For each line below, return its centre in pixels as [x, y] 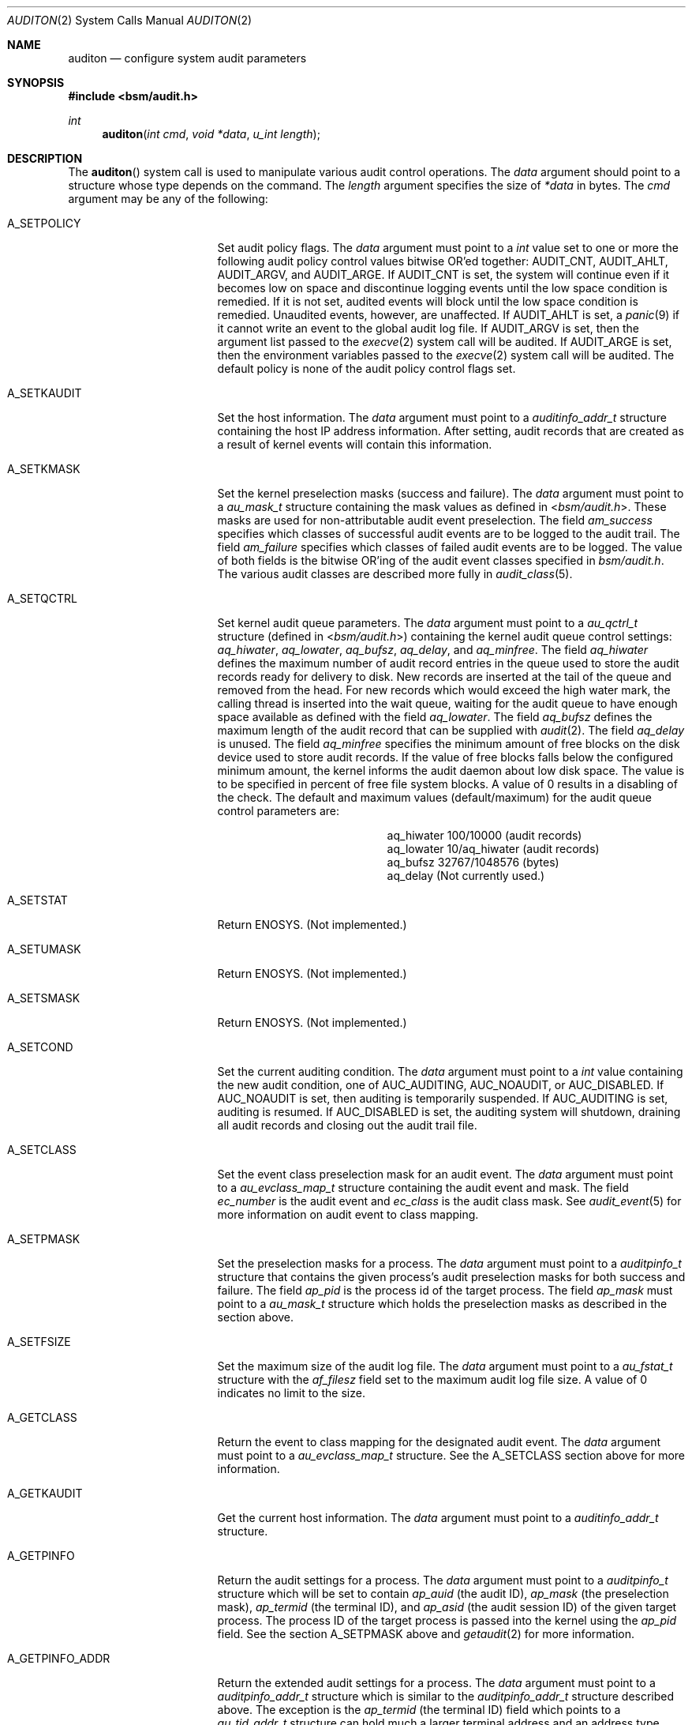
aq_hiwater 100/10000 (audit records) [484, 835]
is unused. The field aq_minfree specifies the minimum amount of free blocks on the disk [449, 744]
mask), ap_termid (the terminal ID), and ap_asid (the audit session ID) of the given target [447, 1607]
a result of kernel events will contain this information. [355, 444]
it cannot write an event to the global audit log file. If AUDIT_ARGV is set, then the [428, 328]
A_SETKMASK [44, 469]
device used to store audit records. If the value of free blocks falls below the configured [445, 757]
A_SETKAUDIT [45, 393]
